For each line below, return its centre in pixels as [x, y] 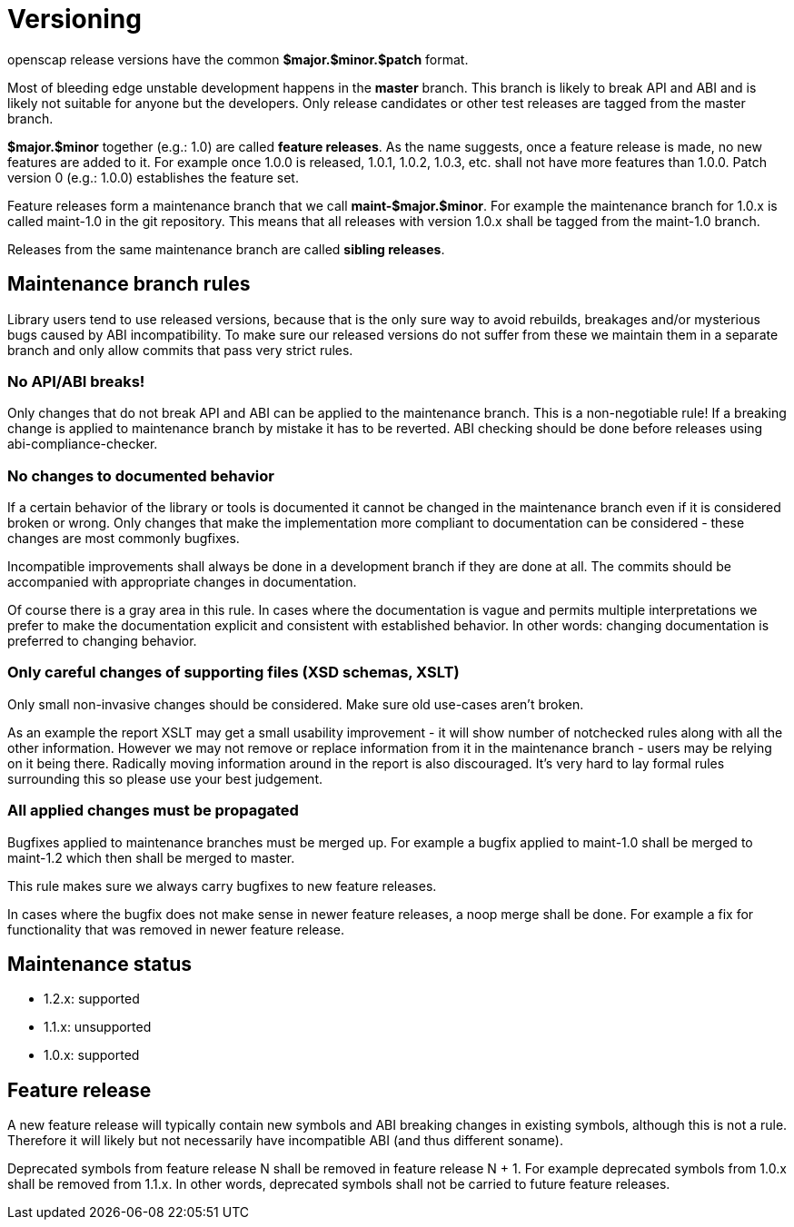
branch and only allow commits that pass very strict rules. [180, 350]
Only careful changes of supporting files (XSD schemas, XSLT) [233, 673]
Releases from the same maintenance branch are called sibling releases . [226, 249]
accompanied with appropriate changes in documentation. [182, 582]
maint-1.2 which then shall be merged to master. [151, 857]
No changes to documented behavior [141, 475]
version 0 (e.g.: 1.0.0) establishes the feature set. [153, 177]
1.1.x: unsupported [98, 1027]
